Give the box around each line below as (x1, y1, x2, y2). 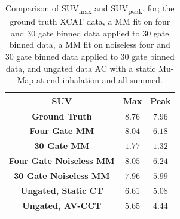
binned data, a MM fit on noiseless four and (9, 38, 170, 51)
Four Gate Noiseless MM (9, 154, 115, 167)
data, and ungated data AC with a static (6, 62, 156, 74)
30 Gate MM (34, 139, 90, 152)
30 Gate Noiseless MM (14, 169, 110, 181)
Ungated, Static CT (20, 184, 103, 196)
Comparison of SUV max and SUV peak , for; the (5, 2, 175, 16)
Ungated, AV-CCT (22, 199, 102, 211)
